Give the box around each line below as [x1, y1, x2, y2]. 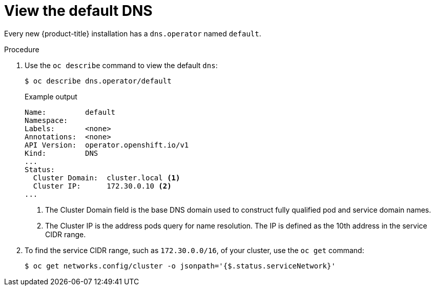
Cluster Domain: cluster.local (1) [33, 173, 180, 182]
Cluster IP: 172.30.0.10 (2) [33, 181, 172, 190]
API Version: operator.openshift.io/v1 [25, 140, 189, 149]
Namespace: [25, 116, 68, 125]
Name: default [25, 108, 116, 116]
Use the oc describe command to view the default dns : [25, 60, 218, 70]
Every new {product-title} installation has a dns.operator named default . [4, 29, 261, 38]
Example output [25, 92, 77, 101]
